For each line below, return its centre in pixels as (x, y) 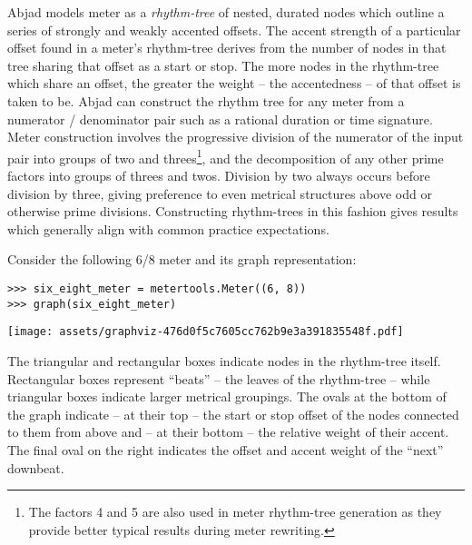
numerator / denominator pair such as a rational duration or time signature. (220, 119)
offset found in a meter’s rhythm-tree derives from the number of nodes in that (227, 48)
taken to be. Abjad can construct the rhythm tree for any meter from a (206, 100)
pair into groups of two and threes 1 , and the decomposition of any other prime (226, 156)
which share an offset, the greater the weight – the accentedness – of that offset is (234, 83)
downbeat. (36, 467)
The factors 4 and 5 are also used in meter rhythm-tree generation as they (235, 512)
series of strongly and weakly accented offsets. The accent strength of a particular (234, 30)
